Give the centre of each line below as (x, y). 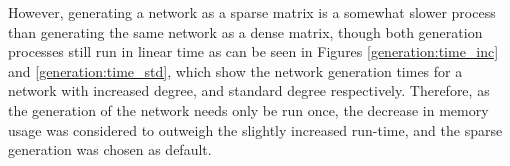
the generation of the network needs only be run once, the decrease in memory (248, 109)
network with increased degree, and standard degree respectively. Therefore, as (249, 90)
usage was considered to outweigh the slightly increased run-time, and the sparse (255, 129)
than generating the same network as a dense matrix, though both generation (245, 31)
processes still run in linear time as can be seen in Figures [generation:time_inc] (253, 51)
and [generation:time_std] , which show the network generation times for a (235, 70)
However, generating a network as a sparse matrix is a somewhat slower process (252, 12)
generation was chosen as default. (110, 149)
